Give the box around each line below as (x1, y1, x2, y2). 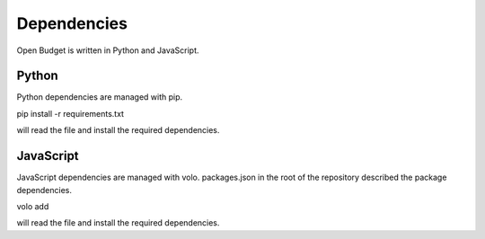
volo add (16, 200, 49, 211)
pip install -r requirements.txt (16, 108, 125, 119)
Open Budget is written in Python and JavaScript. (16, 45, 199, 56)
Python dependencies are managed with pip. (16, 92, 183, 102)
